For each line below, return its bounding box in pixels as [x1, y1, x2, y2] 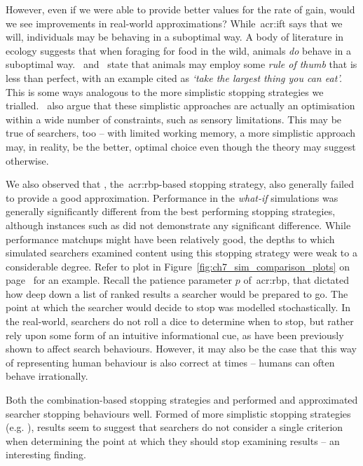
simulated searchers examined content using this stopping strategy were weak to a [6, 245, 357, 260]
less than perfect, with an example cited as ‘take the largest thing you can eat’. [6, 70, 343, 85]
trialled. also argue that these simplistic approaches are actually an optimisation [6, 98, 355, 113]
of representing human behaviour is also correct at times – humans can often [6, 355, 335, 369]
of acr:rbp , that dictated [243, 273, 350, 287]
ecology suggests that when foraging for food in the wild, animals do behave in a [6, 43, 352, 57]
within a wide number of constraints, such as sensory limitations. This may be [6, 111, 342, 126]
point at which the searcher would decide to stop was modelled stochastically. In [6, 300, 350, 315]
